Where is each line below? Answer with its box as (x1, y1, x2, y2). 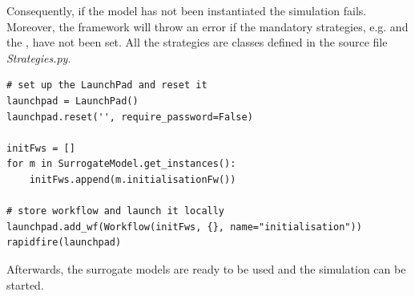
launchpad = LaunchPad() (6, 95, 139, 107)
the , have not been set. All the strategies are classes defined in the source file (6, 34, 388, 51)
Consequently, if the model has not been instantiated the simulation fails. (6, 2, 367, 18)
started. (6, 276, 44, 293)
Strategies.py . (6, 49, 71, 66)
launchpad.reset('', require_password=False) (6, 111, 253, 123)
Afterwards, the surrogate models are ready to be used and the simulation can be (6, 260, 406, 277)
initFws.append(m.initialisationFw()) (29, 173, 236, 185)
